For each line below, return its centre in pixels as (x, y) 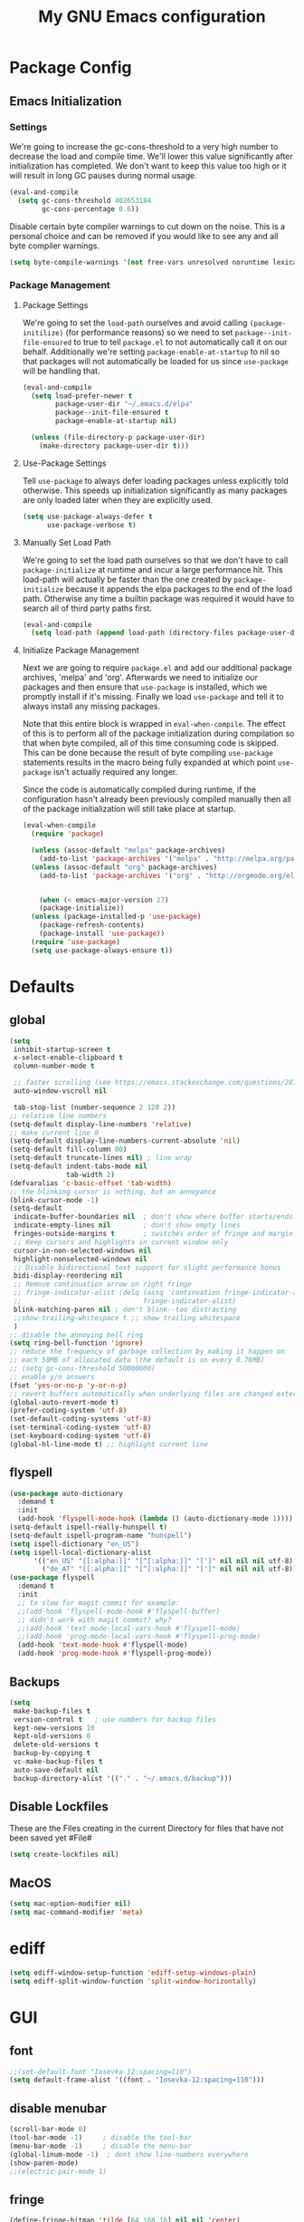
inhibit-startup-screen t (62, 1049)
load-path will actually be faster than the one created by (127, 579)
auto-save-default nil (56, 1770)
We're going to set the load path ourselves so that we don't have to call (155, 560)
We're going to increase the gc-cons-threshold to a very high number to (144, 146)
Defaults (42, 986)
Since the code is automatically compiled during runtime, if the (139, 789)
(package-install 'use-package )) (102, 934)
